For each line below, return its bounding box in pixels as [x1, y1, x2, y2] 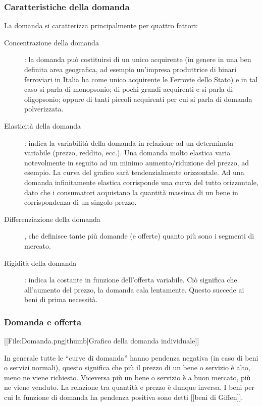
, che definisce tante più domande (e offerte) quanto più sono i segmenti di [24, 230, 254, 241]
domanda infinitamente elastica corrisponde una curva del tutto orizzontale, [24, 177, 258, 187]
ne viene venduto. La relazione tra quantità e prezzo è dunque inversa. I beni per [4, 382, 254, 392]
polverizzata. [24, 103, 64, 114]
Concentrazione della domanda [4, 37, 99, 47]
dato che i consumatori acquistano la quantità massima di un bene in [24, 187, 238, 197]
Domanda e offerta [4, 315, 82, 328]
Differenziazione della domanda [4, 213, 100, 224]
